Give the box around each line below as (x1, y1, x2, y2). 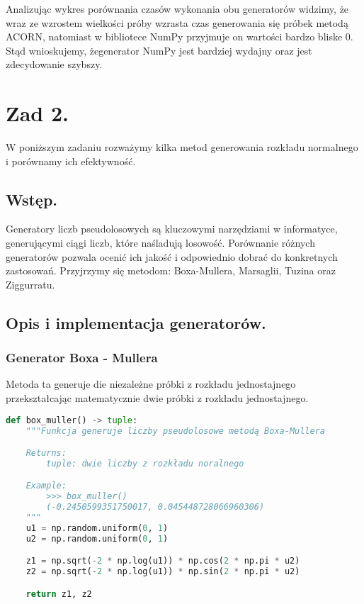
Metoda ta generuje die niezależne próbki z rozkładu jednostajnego (6, 376, 296, 391)
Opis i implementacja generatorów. (6, 311, 266, 333)
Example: (25, 481, 67, 491)
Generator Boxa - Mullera (6, 349, 158, 367)
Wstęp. (6, 188, 58, 210)
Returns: (25, 448, 67, 459)
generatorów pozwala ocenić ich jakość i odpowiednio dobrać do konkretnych (6, 249, 338, 264)
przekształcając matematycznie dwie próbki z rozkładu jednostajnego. (6, 391, 309, 406)
